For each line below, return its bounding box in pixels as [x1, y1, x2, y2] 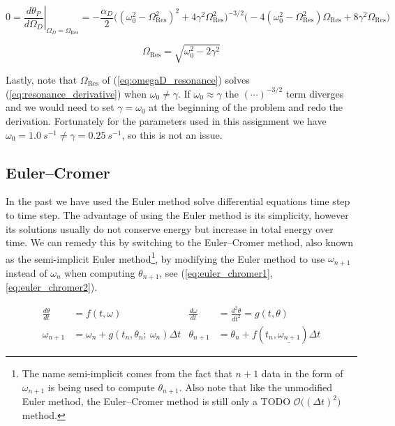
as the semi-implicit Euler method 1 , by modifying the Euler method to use [6, 249, 325, 266]
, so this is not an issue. [121, 127, 223, 142]
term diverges [285, 86, 344, 100]
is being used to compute [47, 379, 155, 394]
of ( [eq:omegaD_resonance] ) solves [102, 72, 250, 86]
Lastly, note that [6, 72, 77, 86]
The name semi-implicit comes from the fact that [22, 365, 232, 380]
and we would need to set [6, 100, 114, 114]
